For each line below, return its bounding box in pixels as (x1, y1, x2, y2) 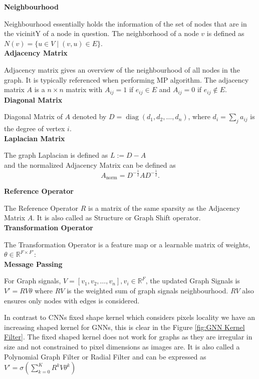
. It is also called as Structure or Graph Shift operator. (33, 212, 201, 223)
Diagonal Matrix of (4, 111, 63, 122)
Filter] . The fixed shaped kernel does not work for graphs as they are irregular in (4, 331, 252, 342)
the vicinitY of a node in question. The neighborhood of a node (4, 28, 199, 39)
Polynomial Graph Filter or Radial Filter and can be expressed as (4, 351, 206, 361)
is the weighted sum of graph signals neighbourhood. (67, 285, 228, 295)
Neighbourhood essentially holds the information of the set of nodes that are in (4, 18, 247, 29)
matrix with (66, 84, 103, 95)
